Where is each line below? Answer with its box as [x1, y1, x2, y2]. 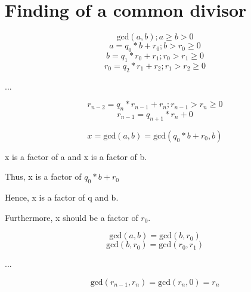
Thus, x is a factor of [5, 170, 82, 183]
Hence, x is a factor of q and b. [5, 191, 119, 204]
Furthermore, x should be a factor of [5, 211, 138, 223]
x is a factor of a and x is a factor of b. [5, 150, 147, 162]
